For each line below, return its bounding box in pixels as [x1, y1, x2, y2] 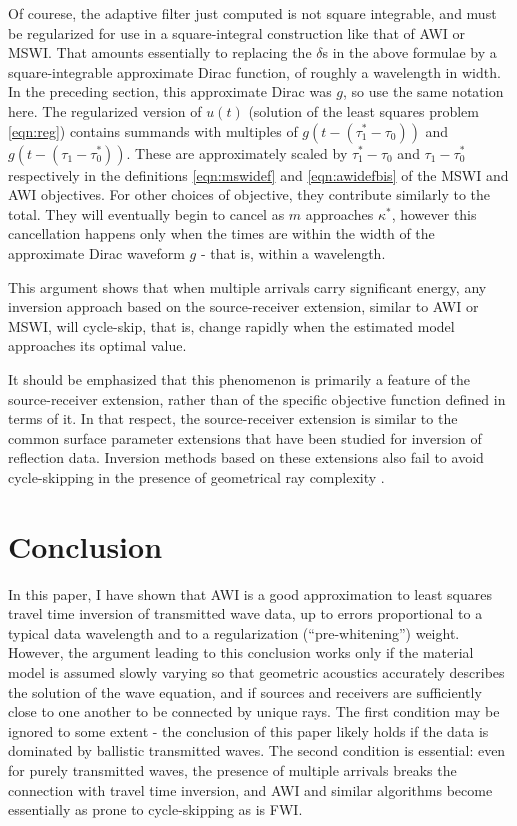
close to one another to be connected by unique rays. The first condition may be [8, 701, 500, 722]
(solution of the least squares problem [248, 100, 479, 121]
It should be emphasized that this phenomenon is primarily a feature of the [8, 368, 471, 389]
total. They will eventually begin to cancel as [8, 203, 285, 224]
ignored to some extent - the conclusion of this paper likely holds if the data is [8, 720, 489, 741]
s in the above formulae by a [322, 42, 497, 63]
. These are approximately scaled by [126, 142, 348, 163]
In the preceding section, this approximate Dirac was [8, 81, 332, 102]
